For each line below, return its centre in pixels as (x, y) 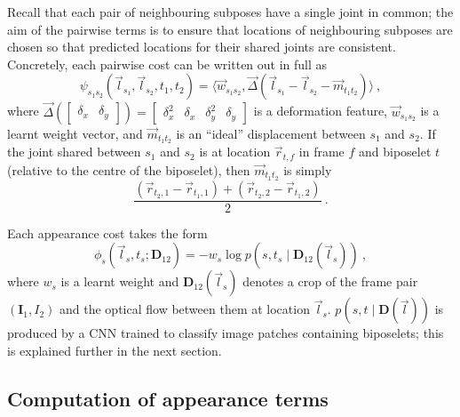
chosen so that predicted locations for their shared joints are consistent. (202, 47)
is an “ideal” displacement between (271, 133)
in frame (321, 152)
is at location (235, 152)
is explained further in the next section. (115, 350)
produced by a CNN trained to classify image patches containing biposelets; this (226, 333)
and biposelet (395, 152)
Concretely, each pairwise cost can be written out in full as (167, 64)
